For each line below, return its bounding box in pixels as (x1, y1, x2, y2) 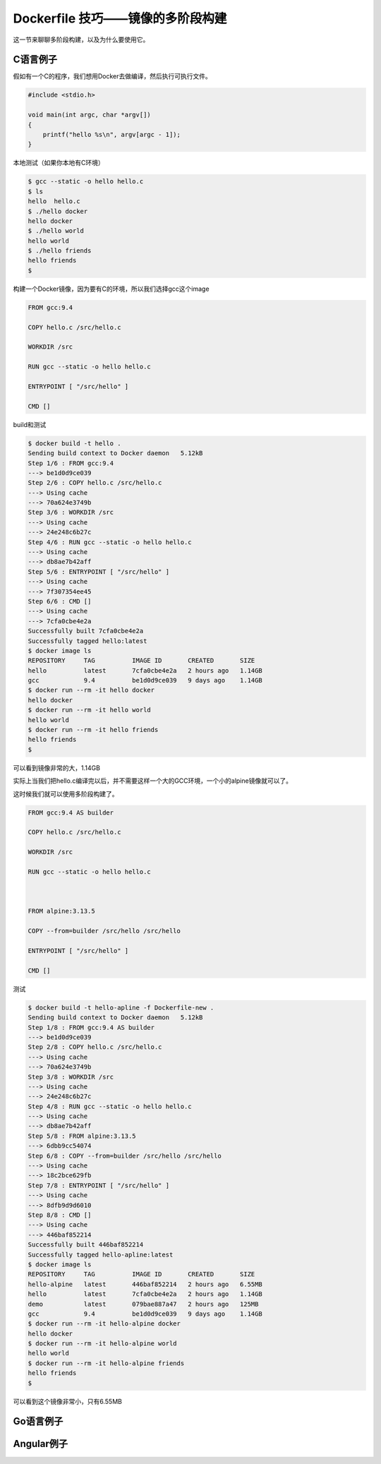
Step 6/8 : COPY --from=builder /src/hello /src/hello (28, 1151, 222, 1160)
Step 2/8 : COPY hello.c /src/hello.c (28, 1043, 162, 1051)
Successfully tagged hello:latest (28, 637, 147, 645)
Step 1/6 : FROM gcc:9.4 (28, 459, 114, 467)
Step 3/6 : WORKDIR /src (28, 508, 114, 517)
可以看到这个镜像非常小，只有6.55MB (13, 1397, 123, 1405)
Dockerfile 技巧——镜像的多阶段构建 (13, 11, 227, 26)
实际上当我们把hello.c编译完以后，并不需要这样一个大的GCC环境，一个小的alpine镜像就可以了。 (13, 776, 293, 785)
